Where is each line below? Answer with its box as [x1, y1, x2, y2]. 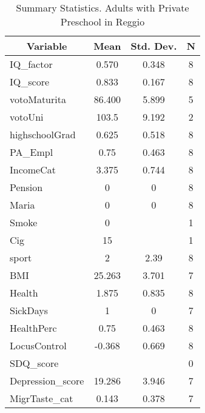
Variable [26, 39, 67, 53]
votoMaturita [10, 92, 66, 106]
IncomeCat [10, 163, 56, 176]
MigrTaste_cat [10, 391, 73, 405]
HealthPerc [10, 321, 57, 335]
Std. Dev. [130, 39, 177, 53]
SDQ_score [10, 356, 59, 370]
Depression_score [10, 374, 84, 388]
